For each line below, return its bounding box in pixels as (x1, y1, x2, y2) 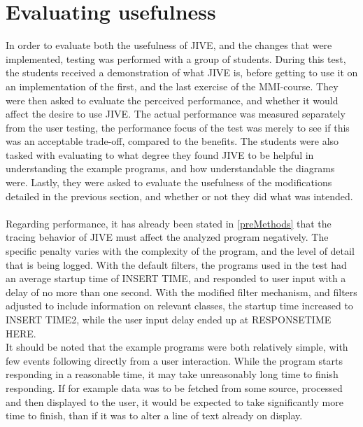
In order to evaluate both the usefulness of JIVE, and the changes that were (6, 38, 332, 52)
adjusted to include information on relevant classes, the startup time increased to (6, 298, 353, 313)
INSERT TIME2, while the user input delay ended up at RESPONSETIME (6, 312, 332, 326)
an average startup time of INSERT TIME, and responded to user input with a (6, 271, 346, 286)
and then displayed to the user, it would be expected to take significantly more (6, 394, 343, 409)
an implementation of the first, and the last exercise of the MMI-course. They (6, 78, 339, 93)
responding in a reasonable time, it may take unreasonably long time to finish (6, 367, 339, 381)
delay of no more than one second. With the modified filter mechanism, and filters (6, 284, 357, 299)
